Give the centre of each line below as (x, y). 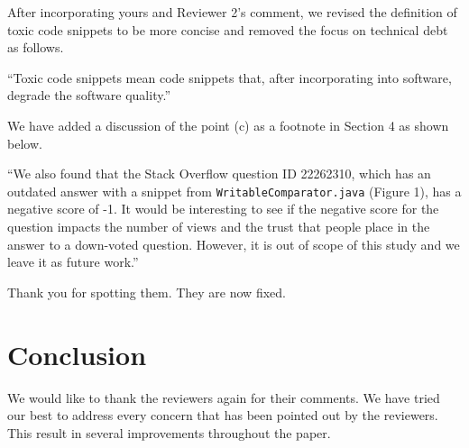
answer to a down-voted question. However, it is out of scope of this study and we (234, 244)
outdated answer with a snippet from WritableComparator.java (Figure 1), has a (234, 191)
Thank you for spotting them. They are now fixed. (147, 292)
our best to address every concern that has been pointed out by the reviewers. (223, 415)
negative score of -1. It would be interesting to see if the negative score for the (223, 209)
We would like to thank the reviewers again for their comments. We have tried (224, 397)
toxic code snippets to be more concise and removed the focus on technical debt (228, 29)
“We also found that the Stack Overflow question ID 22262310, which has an (219, 174)
